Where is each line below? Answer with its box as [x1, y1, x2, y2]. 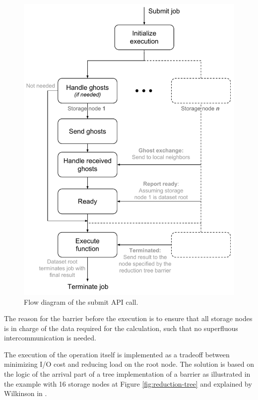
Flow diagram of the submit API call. [24, 296, 138, 307]
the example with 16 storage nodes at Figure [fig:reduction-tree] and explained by [4, 378, 252, 389]
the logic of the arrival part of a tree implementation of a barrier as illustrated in [4, 369, 251, 379]
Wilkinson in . [4, 388, 47, 399]
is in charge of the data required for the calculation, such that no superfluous [4, 323, 238, 333]
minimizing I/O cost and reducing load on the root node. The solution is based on [4, 359, 255, 369]
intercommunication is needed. [4, 333, 97, 343]
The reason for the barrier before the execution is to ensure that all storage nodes [4, 313, 253, 324]
